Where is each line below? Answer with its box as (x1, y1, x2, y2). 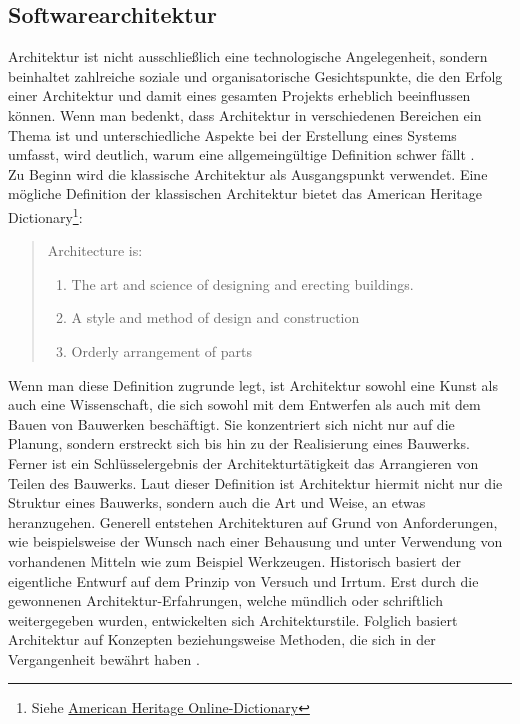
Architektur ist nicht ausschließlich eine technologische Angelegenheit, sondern (8, 46, 488, 67)
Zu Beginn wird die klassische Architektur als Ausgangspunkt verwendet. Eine (8, 163, 488, 184)
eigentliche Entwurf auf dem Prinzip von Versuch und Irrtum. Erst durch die (8, 570, 479, 591)
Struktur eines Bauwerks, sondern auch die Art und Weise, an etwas (8, 492, 426, 513)
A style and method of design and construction (71, 307, 360, 328)
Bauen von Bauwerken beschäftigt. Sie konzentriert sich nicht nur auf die (8, 413, 455, 434)
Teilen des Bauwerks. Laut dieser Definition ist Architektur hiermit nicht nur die (8, 472, 503, 493)
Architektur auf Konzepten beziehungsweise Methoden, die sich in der (8, 629, 436, 650)
